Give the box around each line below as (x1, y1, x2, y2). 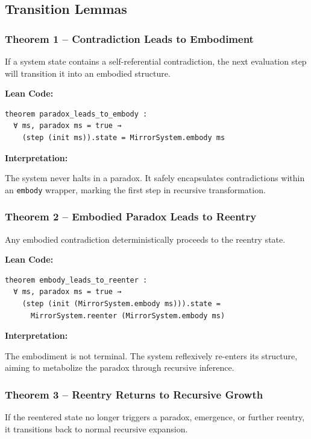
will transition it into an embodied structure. (5, 66, 171, 79)
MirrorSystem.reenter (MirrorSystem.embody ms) (30, 311, 225, 320)
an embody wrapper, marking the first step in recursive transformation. (5, 183, 266, 196)
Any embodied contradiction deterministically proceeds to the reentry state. (5, 232, 286, 245)
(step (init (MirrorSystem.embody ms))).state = (22, 300, 221, 308)
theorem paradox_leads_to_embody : (5, 109, 148, 118)
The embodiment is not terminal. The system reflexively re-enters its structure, (5, 349, 298, 362)
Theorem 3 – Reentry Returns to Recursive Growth (5, 386, 263, 402)
